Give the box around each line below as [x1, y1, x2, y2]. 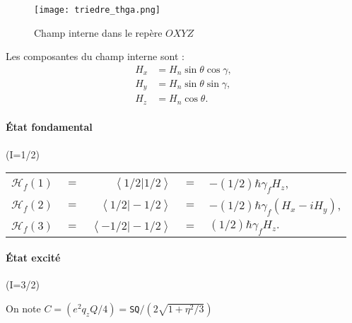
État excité [6, 250, 61, 265]
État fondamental [6, 119, 93, 134]
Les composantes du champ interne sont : [6, 49, 184, 64]
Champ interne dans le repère [34, 25, 163, 40]
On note [6, 301, 41, 315]
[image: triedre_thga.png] [34, 5, 160, 15]
